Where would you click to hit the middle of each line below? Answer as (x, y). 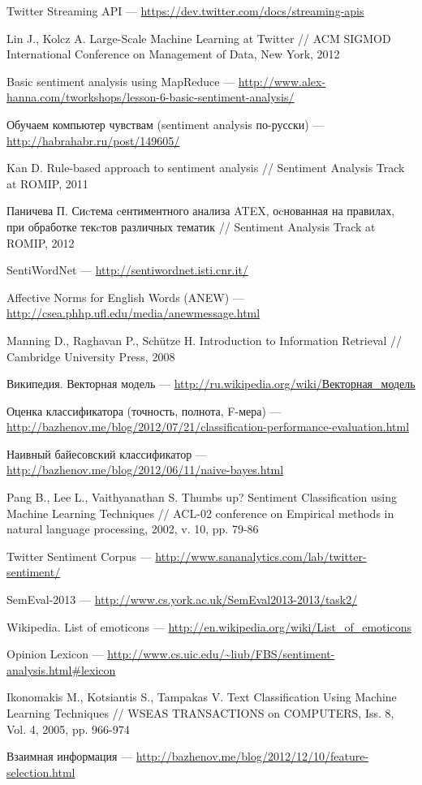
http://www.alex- (282, 81)
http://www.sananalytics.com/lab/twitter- (261, 556)
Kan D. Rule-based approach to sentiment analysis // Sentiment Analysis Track (206, 168)
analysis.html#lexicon (61, 669)
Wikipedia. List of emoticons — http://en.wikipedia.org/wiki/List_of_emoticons (209, 626)
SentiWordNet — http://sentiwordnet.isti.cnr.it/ (127, 270)
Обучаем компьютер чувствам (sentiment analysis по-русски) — (166, 124)
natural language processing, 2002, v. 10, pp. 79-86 (133, 529)
